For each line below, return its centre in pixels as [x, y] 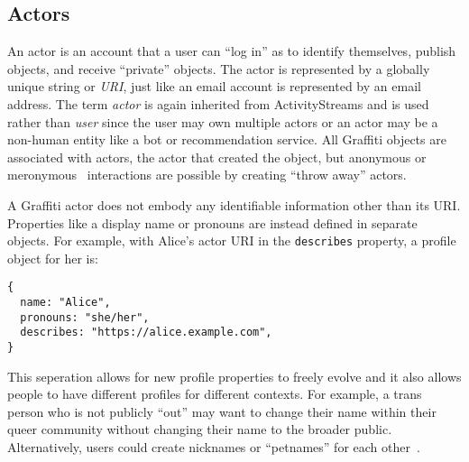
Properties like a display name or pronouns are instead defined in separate [212, 222]
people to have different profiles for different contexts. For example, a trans [215, 394]
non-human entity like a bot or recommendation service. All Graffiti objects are [227, 139]
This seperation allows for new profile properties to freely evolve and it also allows [234, 376]
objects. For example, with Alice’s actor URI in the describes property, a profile [232, 240]
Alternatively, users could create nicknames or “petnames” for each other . [214, 447]
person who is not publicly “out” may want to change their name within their [222, 411]
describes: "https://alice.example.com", [146, 333]
